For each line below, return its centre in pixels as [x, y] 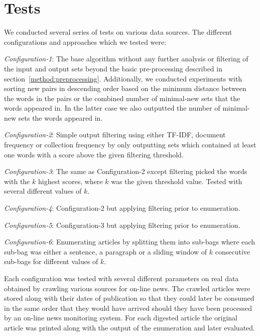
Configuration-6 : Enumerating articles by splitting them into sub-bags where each [130, 242]
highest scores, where [70, 181]
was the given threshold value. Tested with [177, 181]
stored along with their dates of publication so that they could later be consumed [129, 298]
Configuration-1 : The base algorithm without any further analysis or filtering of [126, 59]
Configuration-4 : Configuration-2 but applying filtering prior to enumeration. [122, 208]
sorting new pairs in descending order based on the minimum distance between [125, 88]
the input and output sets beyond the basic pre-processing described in [113, 68]
